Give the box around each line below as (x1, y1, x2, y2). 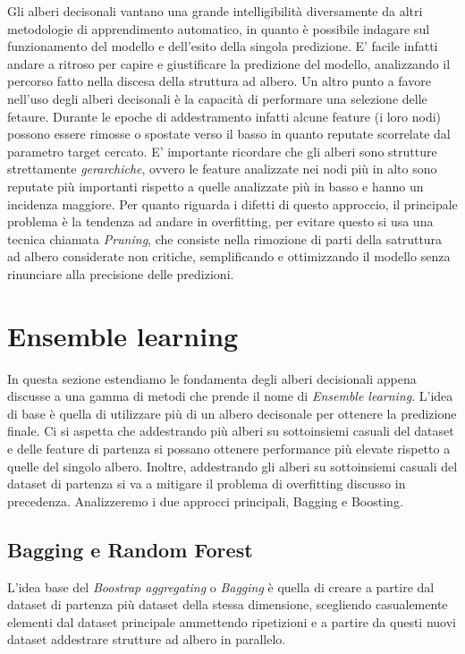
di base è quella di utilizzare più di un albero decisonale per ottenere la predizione (7, 403, 457, 422)
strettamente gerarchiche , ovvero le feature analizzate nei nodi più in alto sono (7, 159, 437, 178)
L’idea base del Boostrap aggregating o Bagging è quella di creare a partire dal (7, 577, 435, 596)
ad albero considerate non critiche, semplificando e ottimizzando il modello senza (7, 247, 451, 266)
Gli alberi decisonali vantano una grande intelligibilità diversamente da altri (7, 2, 423, 20)
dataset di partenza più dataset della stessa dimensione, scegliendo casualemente (7, 595, 448, 614)
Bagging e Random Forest (7, 535, 253, 563)
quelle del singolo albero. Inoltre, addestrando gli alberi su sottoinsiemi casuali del (7, 456, 458, 475)
